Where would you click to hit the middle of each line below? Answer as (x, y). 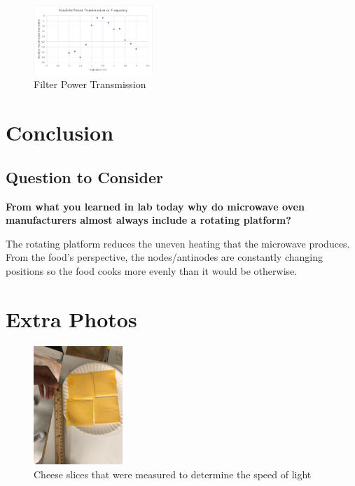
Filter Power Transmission (90, 84)
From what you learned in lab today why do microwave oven (155, 206)
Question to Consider (84, 177)
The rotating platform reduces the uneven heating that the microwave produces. (178, 243)
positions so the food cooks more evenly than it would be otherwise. (152, 271)
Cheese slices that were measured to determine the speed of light (173, 474)
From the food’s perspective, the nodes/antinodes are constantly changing (164, 257)
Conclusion (60, 133)
